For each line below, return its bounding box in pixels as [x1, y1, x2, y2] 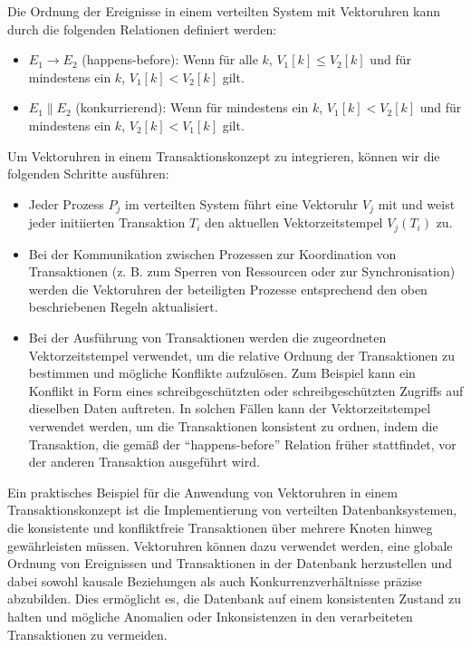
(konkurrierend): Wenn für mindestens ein [75, 98, 309, 117]
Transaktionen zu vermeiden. [7, 624, 168, 643]
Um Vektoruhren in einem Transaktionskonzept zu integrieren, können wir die [7, 146, 440, 165]
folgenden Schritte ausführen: [7, 164, 169, 183]
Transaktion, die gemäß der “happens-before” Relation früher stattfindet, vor [28, 434, 457, 453]
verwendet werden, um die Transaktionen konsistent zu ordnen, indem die [28, 417, 438, 435]
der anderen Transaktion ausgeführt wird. [28, 452, 260, 471]
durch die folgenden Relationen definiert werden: [7, 19, 277, 38]
